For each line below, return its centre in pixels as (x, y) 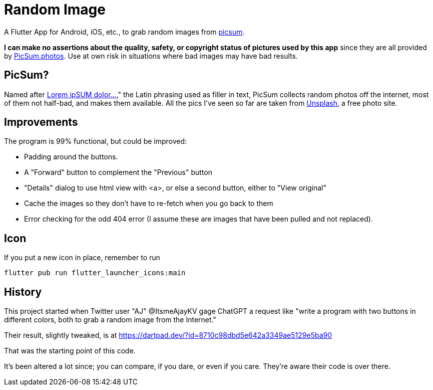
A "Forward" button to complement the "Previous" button (118, 172)
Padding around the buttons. (71, 157)
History (23, 292)
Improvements (41, 122)
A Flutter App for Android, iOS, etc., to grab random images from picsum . (124, 32)
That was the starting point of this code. (70, 351)
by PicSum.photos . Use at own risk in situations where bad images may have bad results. (151, 56)
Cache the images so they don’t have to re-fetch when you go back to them (149, 204)
